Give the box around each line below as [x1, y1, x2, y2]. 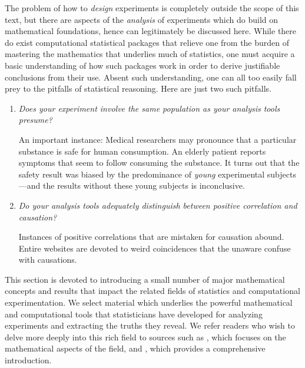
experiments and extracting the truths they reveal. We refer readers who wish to [5, 319, 295, 332]
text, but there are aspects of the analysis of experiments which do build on [5, 13, 279, 25]
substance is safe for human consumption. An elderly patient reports [18, 145, 266, 157]
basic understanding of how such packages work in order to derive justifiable [5, 59, 280, 71]
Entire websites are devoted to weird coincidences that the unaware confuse [18, 242, 291, 254]
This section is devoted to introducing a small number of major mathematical [5, 273, 285, 285]
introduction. [5, 354, 52, 366]
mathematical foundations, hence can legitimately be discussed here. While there [5, 25, 297, 37]
